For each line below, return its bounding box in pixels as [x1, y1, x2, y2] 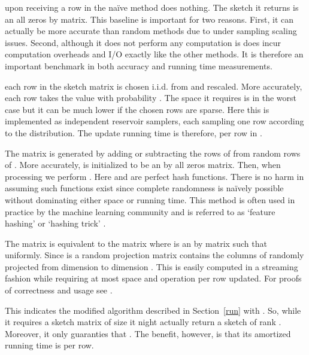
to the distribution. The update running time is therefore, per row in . [5, 126, 262, 139]
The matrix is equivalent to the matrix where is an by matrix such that [5, 237, 267, 249]
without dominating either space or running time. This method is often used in [5, 193, 295, 206]
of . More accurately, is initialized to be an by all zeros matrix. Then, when [5, 158, 281, 171]
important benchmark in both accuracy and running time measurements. [5, 59, 272, 72]
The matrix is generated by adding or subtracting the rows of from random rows [5, 146, 301, 159]
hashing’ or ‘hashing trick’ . [5, 217, 106, 229]
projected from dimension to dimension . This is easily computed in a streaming [5, 260, 298, 273]
